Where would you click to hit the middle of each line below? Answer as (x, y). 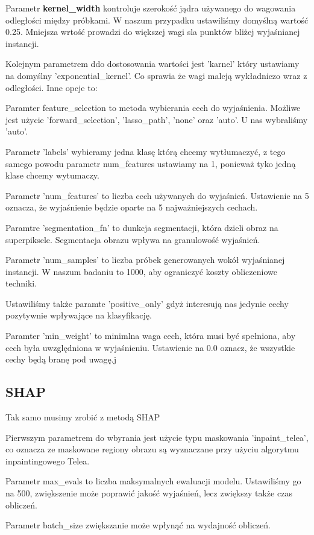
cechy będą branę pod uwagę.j (61, 359)
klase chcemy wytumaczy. (52, 175)
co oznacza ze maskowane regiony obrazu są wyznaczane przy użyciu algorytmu (152, 449)
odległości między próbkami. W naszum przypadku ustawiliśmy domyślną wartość (157, 20)
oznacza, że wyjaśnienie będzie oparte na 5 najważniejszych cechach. (132, 207)
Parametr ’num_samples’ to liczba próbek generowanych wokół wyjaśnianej (145, 260)
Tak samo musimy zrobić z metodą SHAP (83, 417)
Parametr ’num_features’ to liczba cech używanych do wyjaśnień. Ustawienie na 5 (157, 195)
